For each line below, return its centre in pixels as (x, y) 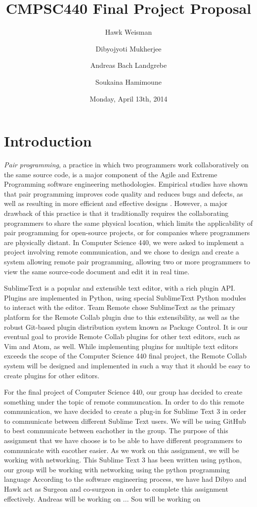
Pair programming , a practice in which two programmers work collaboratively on (127, 165)
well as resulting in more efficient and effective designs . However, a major (116, 203)
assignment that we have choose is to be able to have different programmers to (123, 440)
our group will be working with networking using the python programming (117, 469)
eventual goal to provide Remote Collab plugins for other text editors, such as (122, 336)
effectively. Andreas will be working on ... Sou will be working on (102, 498)
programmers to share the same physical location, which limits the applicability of (128, 223)
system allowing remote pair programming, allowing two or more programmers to (127, 261)
